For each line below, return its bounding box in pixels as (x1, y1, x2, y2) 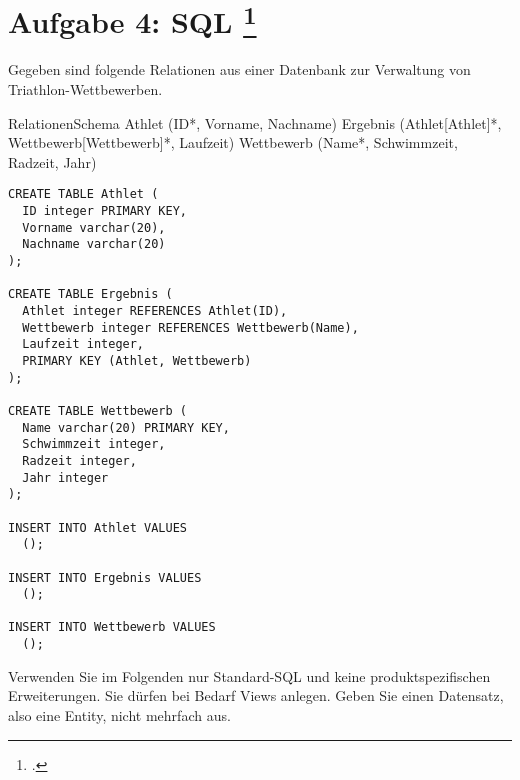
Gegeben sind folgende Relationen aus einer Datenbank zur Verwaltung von (8, 59, 471, 80)
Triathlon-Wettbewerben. (8, 79, 163, 100)
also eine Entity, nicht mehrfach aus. (8, 704, 231, 725)
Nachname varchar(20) (22, 237, 166, 252)
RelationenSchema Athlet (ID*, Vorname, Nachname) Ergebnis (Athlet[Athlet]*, (8, 112, 502, 133)
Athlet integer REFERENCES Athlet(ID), (22, 304, 288, 319)
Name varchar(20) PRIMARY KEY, (22, 420, 230, 435)
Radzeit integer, (22, 453, 137, 468)
